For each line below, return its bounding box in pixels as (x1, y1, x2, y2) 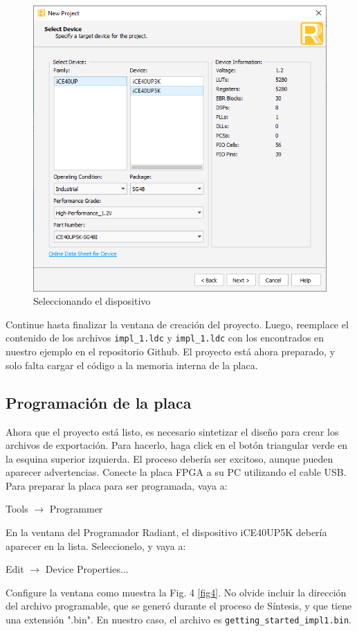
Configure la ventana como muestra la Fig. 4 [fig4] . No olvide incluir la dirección (6, 585, 347, 599)
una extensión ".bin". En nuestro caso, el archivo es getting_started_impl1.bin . (6, 612, 351, 627)
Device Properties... (45, 562, 129, 576)
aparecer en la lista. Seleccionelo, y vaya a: (6, 538, 186, 553)
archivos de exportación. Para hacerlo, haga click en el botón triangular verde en (6, 438, 348, 452)
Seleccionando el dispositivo (33, 294, 151, 308)
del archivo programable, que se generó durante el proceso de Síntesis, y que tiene (6, 598, 352, 613)
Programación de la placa (6, 391, 192, 413)
